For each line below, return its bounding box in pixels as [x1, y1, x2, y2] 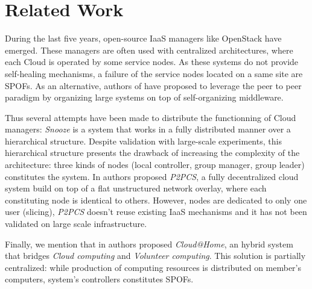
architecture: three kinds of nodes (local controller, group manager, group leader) [5, 158, 305, 171]
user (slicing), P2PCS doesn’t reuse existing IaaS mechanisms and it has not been [5, 205, 307, 218]
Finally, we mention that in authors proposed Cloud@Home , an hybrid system [5, 237, 293, 250]
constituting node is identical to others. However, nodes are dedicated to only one [5, 193, 307, 206]
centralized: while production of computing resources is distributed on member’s [5, 261, 302, 273]
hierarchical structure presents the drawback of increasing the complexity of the [5, 146, 300, 159]
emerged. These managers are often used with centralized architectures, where [5, 43, 293, 56]
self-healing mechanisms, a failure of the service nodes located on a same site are [5, 67, 303, 79]
